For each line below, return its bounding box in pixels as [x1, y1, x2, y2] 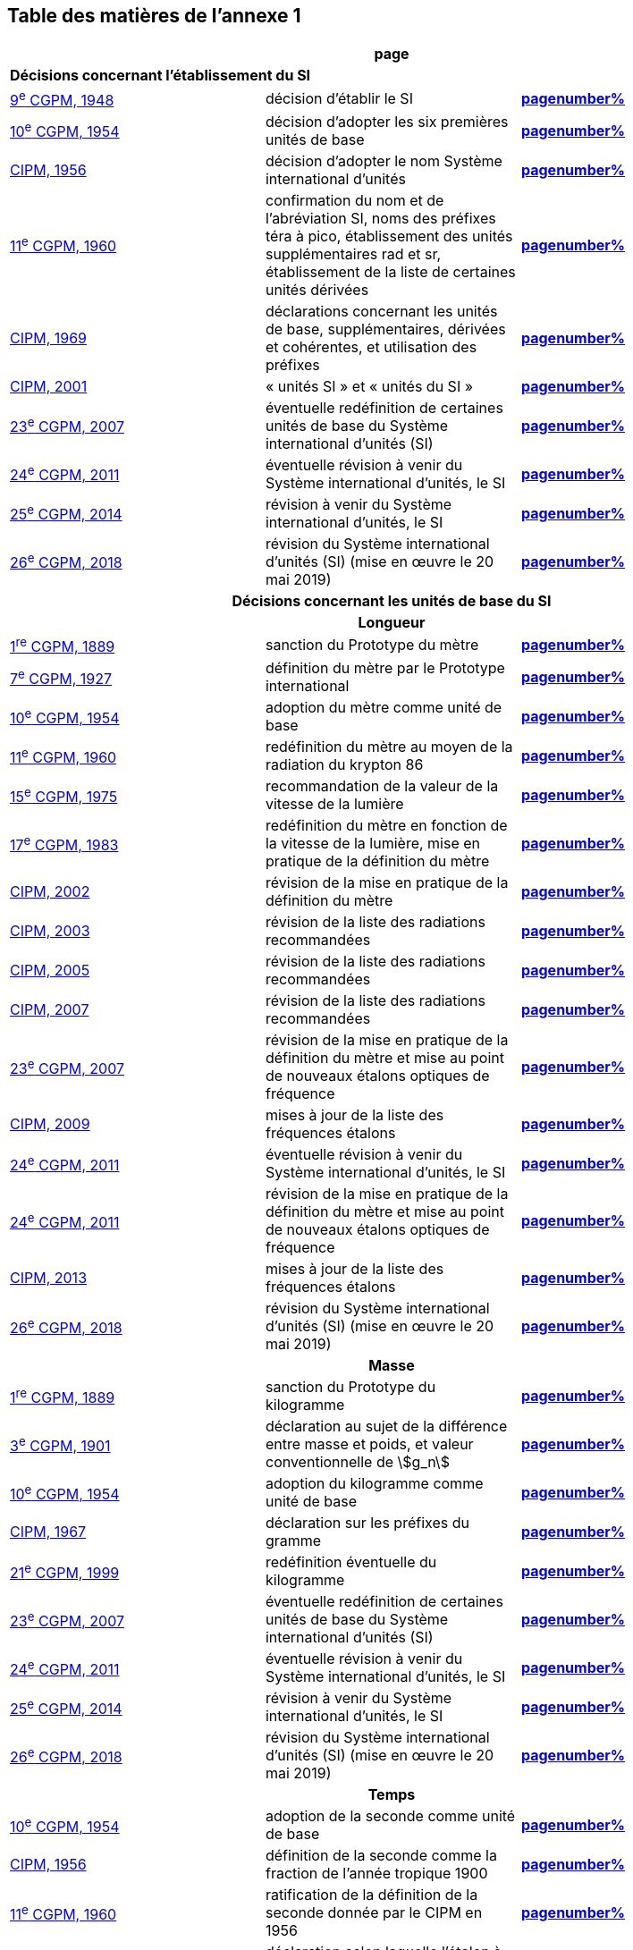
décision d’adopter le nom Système [265, 151, 502, 170]
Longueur [358, 612, 426, 631]
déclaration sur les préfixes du [265, 1514, 469, 1532]
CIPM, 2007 [10, 1000, 89, 1019]
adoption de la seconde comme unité [265, 1807, 516, 1826]
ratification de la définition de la [265, 1886, 478, 1904]
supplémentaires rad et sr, [265, 244, 442, 263]
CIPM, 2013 [10, 1269, 88, 1287]
